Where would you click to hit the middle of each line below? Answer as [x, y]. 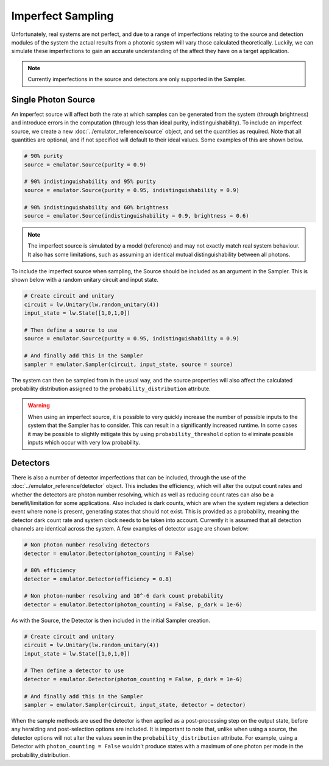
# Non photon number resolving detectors [87, 545]
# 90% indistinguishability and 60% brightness [96, 207]
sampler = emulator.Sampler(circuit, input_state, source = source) [129, 364]
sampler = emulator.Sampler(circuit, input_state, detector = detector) [135, 705]
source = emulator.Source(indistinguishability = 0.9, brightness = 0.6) [136, 216]
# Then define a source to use [71, 330]
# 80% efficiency [50, 571]
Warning [39, 406]
